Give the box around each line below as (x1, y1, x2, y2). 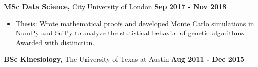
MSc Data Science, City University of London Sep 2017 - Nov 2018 (4, 1, 227, 11)
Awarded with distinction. (15, 37, 95, 47)
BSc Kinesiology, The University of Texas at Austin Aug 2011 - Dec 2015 (4, 54, 245, 64)
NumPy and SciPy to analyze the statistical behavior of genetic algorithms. (15, 28, 246, 38)
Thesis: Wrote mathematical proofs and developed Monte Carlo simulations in (15, 18, 254, 28)
